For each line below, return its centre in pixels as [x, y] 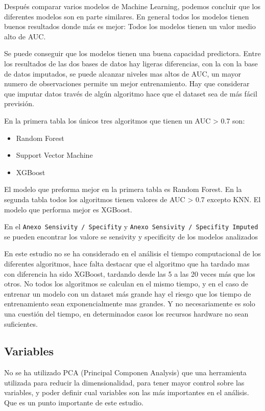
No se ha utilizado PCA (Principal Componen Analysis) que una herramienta [125, 372]
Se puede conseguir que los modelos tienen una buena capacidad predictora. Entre [132, 53]
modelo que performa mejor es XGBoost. [68, 209]
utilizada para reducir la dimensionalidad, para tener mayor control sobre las [124, 382]
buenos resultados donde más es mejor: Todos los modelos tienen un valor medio [130, 26]
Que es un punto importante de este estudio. [74, 403]
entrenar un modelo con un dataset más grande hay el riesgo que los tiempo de [128, 293]
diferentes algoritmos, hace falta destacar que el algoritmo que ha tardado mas [127, 263]
